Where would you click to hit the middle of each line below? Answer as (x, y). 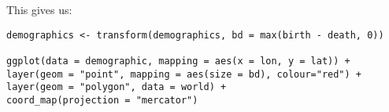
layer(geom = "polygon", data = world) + (117, 87)
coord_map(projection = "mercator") (102, 100)
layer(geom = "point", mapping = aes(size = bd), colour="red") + (184, 74)
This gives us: (39, 9)
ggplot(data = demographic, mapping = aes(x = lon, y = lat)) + (178, 61)
